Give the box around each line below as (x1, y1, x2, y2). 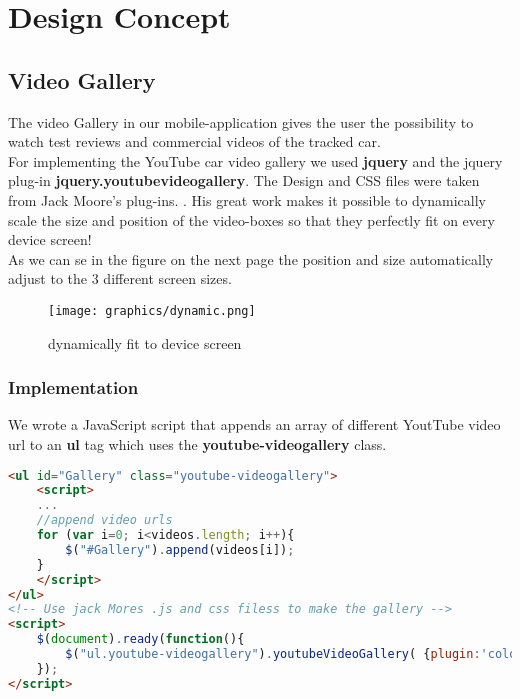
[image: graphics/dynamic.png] (48, 303, 256, 318)
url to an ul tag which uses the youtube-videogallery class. (8, 433, 387, 454)
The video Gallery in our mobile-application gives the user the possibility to (8, 111, 474, 132)
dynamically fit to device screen (48, 332, 242, 353)
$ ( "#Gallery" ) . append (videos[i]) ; (65, 542, 295, 557)
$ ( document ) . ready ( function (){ (36, 632, 245, 647)
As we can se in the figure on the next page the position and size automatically (8, 248, 494, 269)
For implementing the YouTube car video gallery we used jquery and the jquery (8, 150, 503, 171)
